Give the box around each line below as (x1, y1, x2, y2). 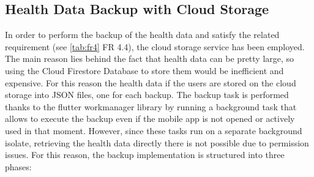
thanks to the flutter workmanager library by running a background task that (5, 100, 297, 113)
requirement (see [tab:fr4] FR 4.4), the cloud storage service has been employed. (5, 40, 305, 53)
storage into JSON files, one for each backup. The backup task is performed (5, 88, 289, 101)
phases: (5, 160, 32, 173)
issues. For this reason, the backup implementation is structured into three (5, 148, 285, 161)
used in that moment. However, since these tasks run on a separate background (5, 124, 302, 137)
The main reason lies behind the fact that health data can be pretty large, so (5, 52, 294, 65)
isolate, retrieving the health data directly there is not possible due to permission (5, 136, 309, 149)
